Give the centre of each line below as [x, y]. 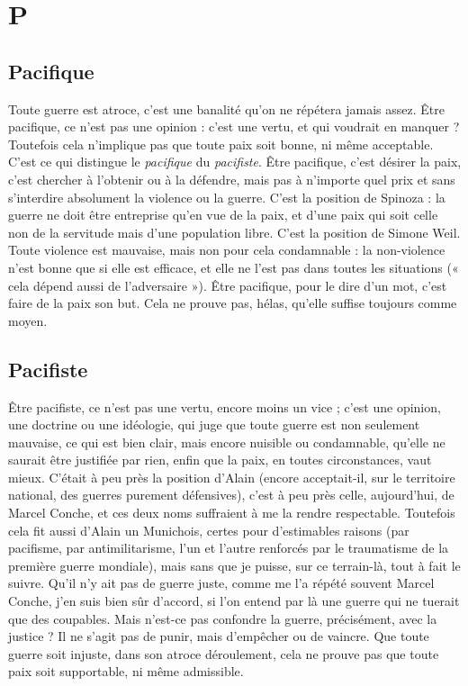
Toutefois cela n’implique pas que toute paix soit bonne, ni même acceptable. [221, 144]
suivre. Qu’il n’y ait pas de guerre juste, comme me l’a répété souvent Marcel [221, 583]
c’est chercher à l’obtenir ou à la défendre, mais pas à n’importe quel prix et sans [232, 179]
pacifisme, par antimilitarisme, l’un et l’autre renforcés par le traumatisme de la [229, 548]
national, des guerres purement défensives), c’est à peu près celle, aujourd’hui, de [231, 495]
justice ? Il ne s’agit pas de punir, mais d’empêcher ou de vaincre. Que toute [219, 636]
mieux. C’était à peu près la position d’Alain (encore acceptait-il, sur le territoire [232, 477]
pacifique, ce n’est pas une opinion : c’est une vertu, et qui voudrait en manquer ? [234, 126]
